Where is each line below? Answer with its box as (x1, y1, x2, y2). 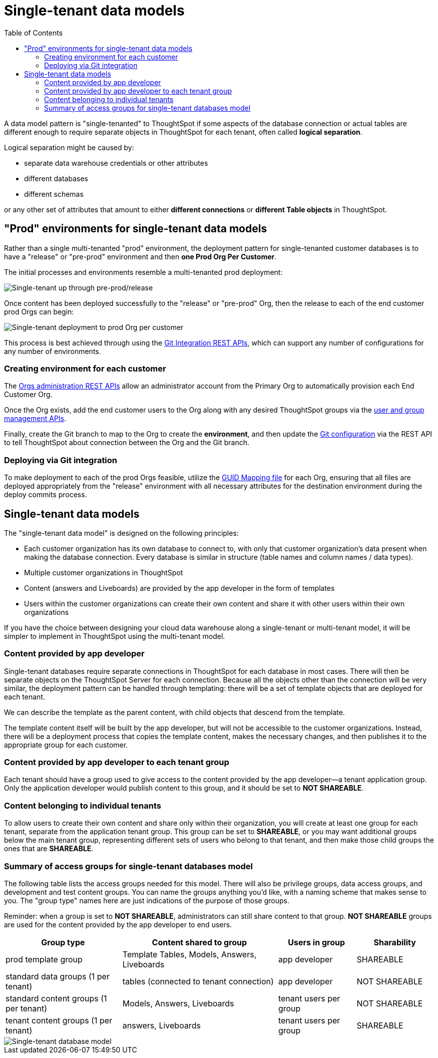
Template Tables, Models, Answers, (122, 949, 257, 959)
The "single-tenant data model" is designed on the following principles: (4, 528, 239, 537)
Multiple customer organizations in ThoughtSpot (24, 568, 183, 577)
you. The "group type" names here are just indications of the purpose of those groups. (4, 896, 289, 905)
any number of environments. (4, 346, 101, 356)
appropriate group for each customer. (4, 740, 128, 749)
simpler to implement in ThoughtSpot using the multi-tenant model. (4, 631, 225, 640)
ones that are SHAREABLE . (4, 844, 94, 853)
